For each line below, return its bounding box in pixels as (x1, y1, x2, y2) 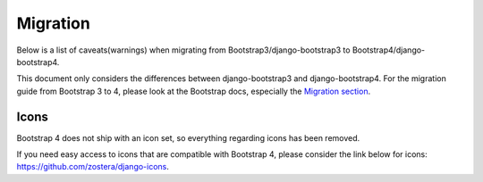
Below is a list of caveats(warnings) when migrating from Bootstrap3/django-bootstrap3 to (16, 45, 351, 55)
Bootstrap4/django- (352, 45, 426, 55)
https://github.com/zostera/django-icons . (16, 161, 170, 172)
